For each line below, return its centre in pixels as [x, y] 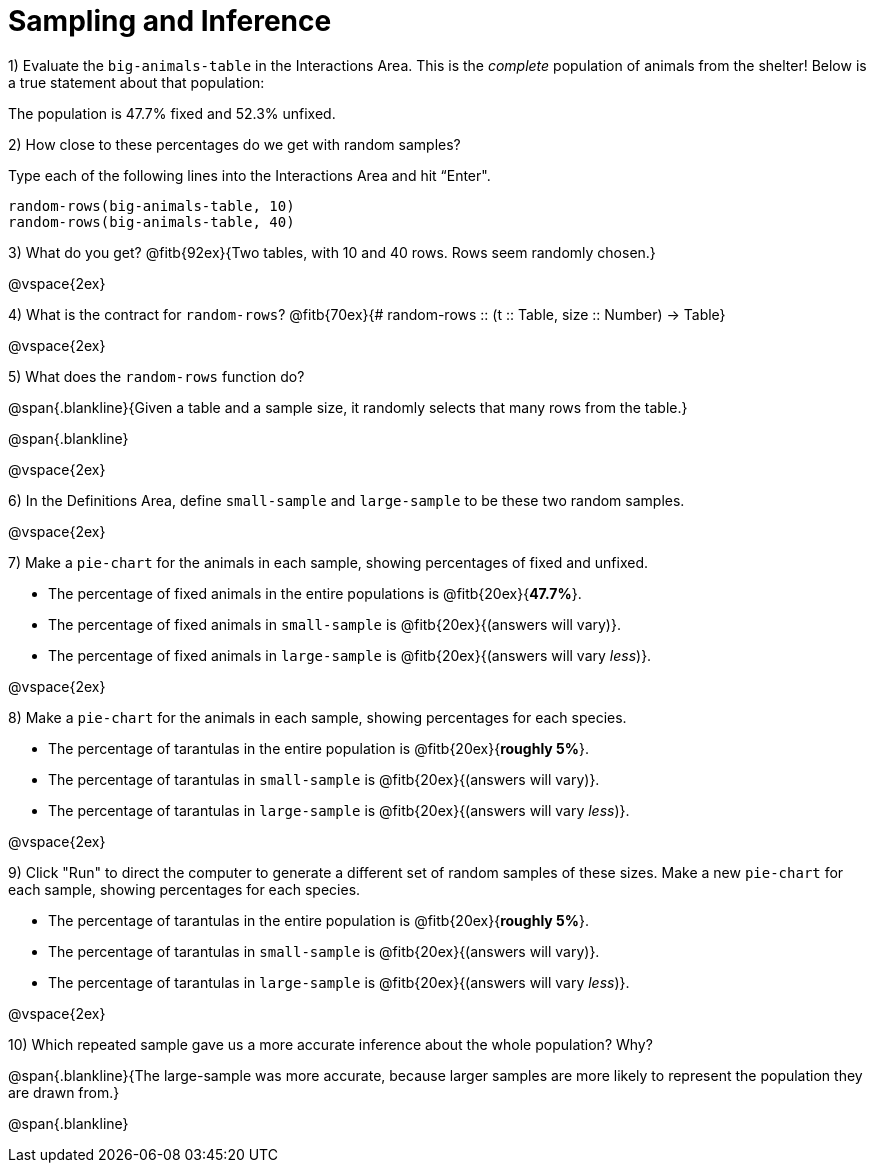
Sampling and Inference [170, 21]
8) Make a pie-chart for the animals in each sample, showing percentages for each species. [317, 717]
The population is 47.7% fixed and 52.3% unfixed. [172, 113]
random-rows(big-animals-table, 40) [151, 221]
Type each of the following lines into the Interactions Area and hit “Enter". [249, 175]
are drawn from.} [64, 1092]
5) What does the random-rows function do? [156, 376]
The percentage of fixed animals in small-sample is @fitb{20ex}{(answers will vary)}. [334, 624]
